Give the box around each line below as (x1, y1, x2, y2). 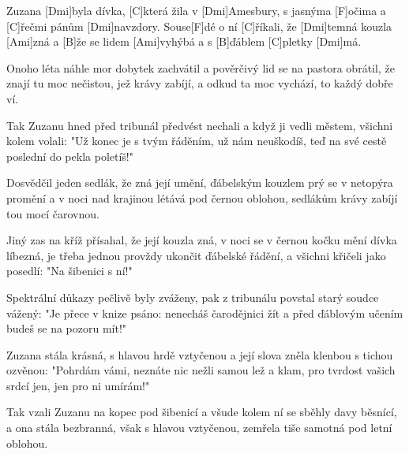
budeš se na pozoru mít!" (6, 320, 127, 337)
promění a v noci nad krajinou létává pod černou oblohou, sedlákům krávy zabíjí (6, 189, 398, 206)
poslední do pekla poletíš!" (6, 147, 133, 164)
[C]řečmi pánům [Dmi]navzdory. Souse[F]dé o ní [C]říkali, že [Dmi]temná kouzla (6, 17, 392, 34)
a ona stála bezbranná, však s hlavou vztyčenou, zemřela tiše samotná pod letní (6, 419, 392, 436)
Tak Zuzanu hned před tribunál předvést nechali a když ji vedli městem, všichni (6, 117, 393, 133)
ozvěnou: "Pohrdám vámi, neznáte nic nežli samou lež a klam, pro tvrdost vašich (6, 362, 396, 378)
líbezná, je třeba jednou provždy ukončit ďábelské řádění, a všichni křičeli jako (6, 247, 386, 263)
